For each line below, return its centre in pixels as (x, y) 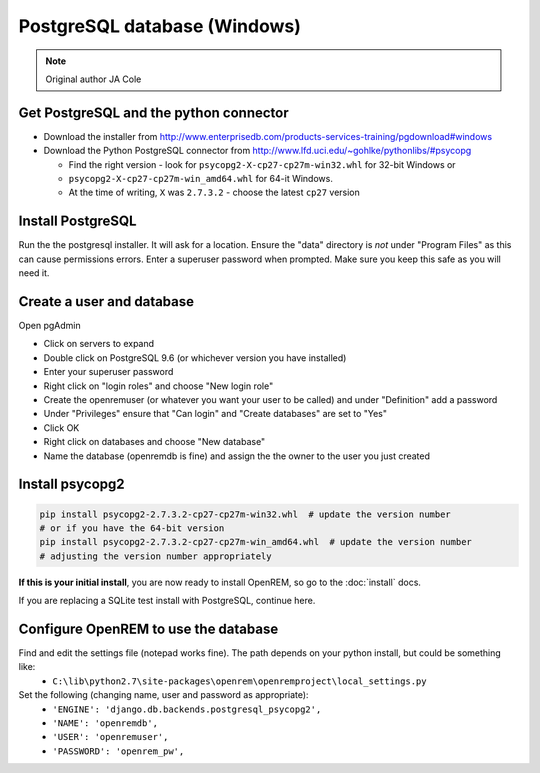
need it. (34, 273)
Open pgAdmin (49, 325)
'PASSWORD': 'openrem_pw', (118, 751)
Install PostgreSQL (77, 221)
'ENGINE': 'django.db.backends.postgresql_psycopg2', (187, 709)
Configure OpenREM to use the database (148, 628)
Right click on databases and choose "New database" (154, 442)
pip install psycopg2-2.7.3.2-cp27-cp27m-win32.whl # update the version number (245, 514)
